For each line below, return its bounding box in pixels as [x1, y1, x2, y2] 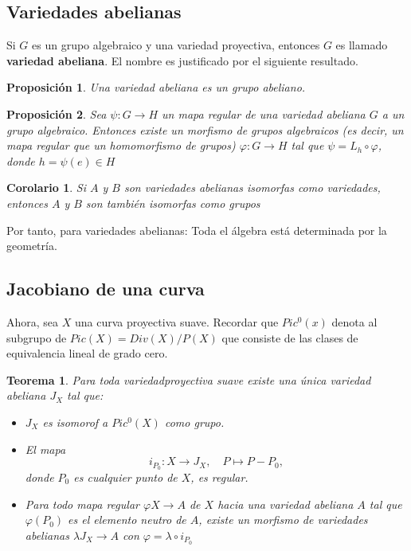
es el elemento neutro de [68, 511, 186, 528]
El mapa [25, 440, 66, 457]
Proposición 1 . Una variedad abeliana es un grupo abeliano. [6, 79, 306, 96]
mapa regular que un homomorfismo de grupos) [6, 137, 236, 154]
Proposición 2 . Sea [6, 105, 107, 122]
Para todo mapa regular [25, 495, 139, 512]
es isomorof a [42, 413, 108, 430]
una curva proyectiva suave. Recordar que [74, 313, 279, 330]
